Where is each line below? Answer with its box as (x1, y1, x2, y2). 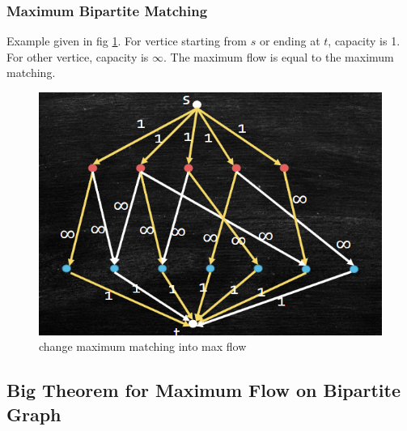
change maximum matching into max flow (39, 338, 247, 355)
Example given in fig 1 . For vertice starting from (6, 32, 247, 49)
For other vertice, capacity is (6, 48, 149, 65)
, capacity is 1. (328, 32, 401, 49)
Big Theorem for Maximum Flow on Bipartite (6, 378, 401, 403)
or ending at (259, 32, 320, 49)
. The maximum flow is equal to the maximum (163, 48, 394, 65)
